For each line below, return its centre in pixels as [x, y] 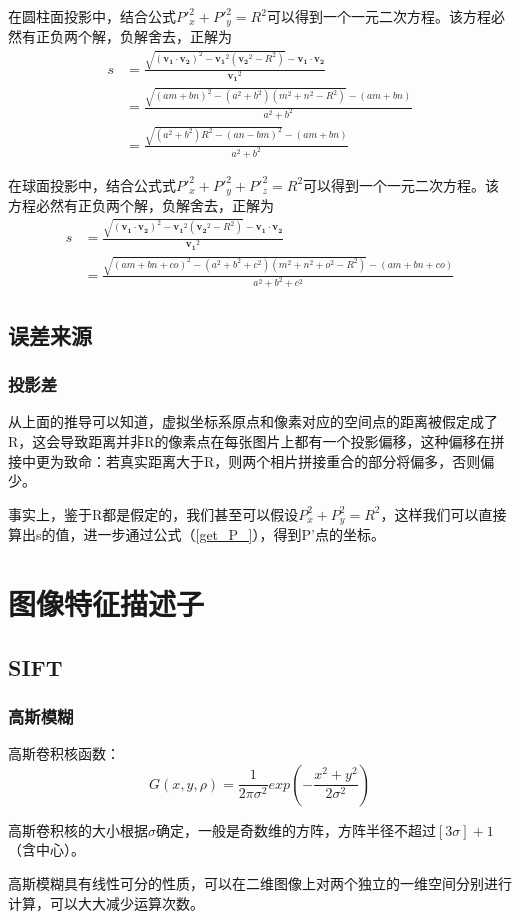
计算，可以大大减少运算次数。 [106, 902]
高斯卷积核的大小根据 [78, 829]
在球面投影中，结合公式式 [92, 184]
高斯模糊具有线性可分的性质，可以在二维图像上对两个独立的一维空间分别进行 [260, 883]
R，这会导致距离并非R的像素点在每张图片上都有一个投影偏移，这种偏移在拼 [256, 441]
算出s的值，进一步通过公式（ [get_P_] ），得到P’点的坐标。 [196, 534]
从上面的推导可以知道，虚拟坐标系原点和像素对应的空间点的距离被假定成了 [253, 421]
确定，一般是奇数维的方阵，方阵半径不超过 [296, 829]
